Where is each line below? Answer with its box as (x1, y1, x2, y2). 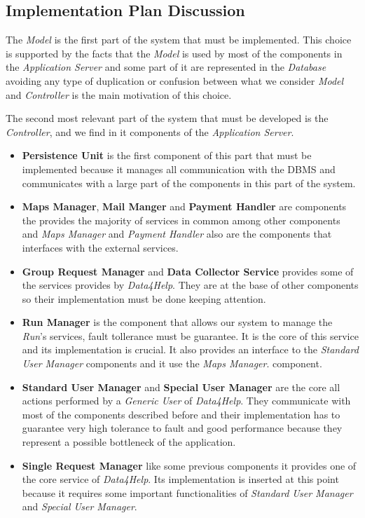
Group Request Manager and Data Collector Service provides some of (22, 264, 354, 278)
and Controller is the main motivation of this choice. (6, 87, 232, 102)
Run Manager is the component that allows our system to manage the (22, 315, 333, 329)
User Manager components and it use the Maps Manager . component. (22, 356, 322, 371)
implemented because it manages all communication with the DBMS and (22, 161, 336, 176)
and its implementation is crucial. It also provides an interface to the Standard (22, 342, 359, 357)
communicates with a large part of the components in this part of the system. (22, 175, 356, 190)
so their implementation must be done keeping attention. (22, 291, 266, 306)
